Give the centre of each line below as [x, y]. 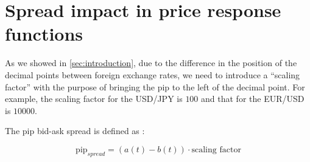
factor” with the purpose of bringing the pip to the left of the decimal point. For [155, 86]
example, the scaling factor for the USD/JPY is [94, 99]
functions [44, 34]
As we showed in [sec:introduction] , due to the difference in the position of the [151, 63]
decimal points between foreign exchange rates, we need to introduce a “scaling [153, 74]
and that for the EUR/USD [253, 99]
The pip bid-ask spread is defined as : [75, 131]
